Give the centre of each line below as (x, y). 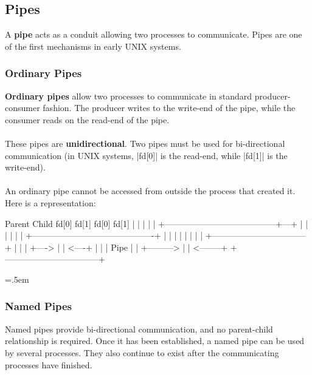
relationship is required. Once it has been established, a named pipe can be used (155, 341)
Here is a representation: (50, 202)
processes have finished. (49, 364)
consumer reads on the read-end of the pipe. (87, 119)
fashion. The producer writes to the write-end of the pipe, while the (169, 108)
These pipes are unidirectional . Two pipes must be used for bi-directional (145, 143)
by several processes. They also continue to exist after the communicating (142, 352)
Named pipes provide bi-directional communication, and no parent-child (139, 329)
